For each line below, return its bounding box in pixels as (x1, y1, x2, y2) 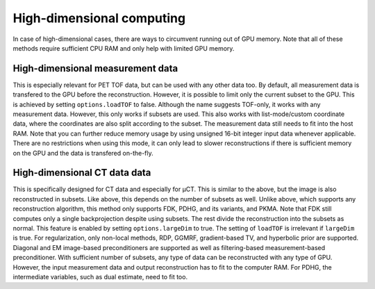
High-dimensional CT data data (12, 167, 151, 179)
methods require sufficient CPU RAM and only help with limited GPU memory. (12, 44, 235, 52)
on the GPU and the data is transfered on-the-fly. (12, 149, 154, 157)
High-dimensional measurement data (12, 63, 178, 74)
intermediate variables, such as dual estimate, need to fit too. (12, 273, 187, 281)
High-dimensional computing (12, 10, 186, 26)
